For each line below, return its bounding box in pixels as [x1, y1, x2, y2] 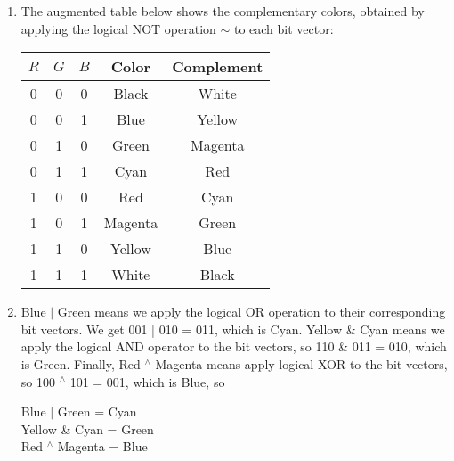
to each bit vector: [233, 19, 334, 37]
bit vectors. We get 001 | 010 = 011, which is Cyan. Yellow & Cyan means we [20, 319, 445, 338]
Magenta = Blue [57, 437, 148, 456]
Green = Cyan [57, 402, 137, 421]
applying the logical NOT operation [20, 19, 216, 37]
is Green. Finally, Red [20, 354, 141, 373]
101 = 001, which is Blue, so [69, 372, 225, 391]
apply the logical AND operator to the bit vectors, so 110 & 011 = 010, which [20, 337, 447, 356]
